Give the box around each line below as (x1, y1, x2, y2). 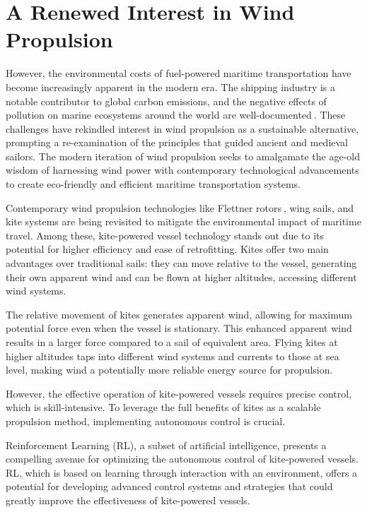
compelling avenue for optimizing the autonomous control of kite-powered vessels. (6, 451, 359, 466)
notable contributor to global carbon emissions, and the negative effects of (6, 93, 327, 108)
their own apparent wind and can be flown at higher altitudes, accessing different (6, 269, 357, 284)
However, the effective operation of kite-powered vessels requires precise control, (6, 386, 352, 400)
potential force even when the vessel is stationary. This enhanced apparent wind (6, 321, 352, 335)
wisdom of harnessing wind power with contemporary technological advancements (6, 162, 359, 177)
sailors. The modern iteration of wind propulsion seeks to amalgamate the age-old (6, 148, 361, 163)
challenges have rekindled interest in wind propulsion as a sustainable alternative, (6, 121, 359, 136)
